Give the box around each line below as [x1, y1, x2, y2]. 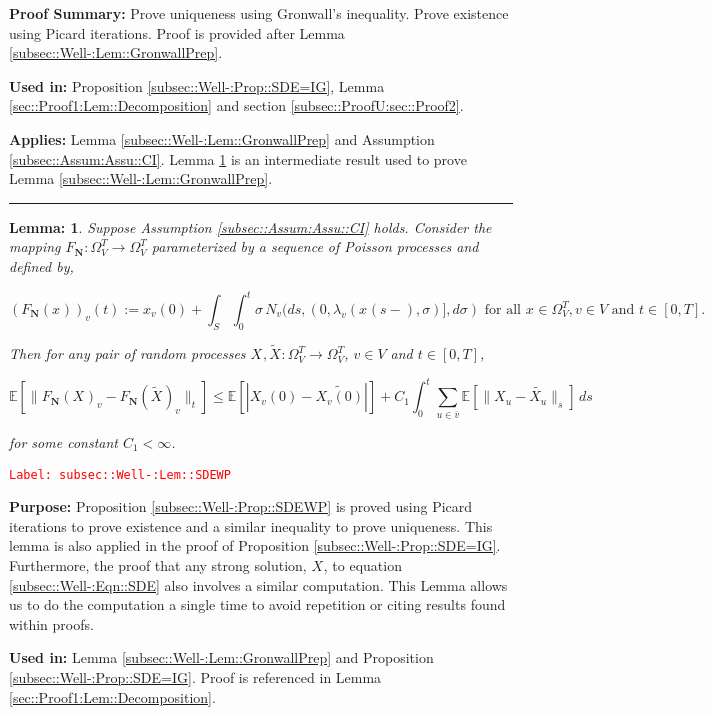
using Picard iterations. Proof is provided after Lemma [9, 22, 345, 43]
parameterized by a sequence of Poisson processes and [151, 236, 479, 257]
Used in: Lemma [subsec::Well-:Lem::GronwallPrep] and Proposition [9, 647, 434, 668]
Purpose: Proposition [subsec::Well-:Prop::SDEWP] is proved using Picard [9, 496, 473, 517]
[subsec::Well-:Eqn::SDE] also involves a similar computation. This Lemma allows [9, 574, 508, 595]
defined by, [9, 255, 74, 276]
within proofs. [9, 613, 94, 634]
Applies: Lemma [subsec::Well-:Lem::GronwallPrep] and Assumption [9, 128, 435, 149]
